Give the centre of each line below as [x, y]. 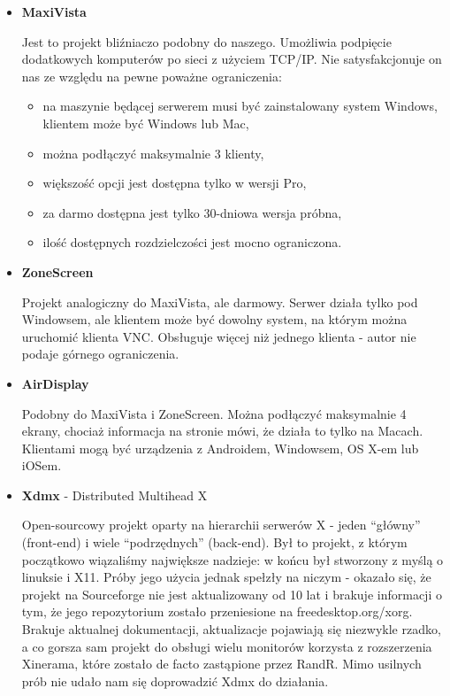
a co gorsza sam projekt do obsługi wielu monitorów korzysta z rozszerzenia [227, 646]
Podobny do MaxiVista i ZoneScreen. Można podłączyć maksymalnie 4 [214, 413]
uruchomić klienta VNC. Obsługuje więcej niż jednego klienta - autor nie [219, 336]
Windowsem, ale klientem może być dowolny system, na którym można [214, 319]
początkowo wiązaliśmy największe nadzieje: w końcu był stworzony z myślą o [233, 559]
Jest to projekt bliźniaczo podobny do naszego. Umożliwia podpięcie [206, 41]
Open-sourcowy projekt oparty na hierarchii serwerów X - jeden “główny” [221, 525]
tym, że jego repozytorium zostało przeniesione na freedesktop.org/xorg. [217, 611]
